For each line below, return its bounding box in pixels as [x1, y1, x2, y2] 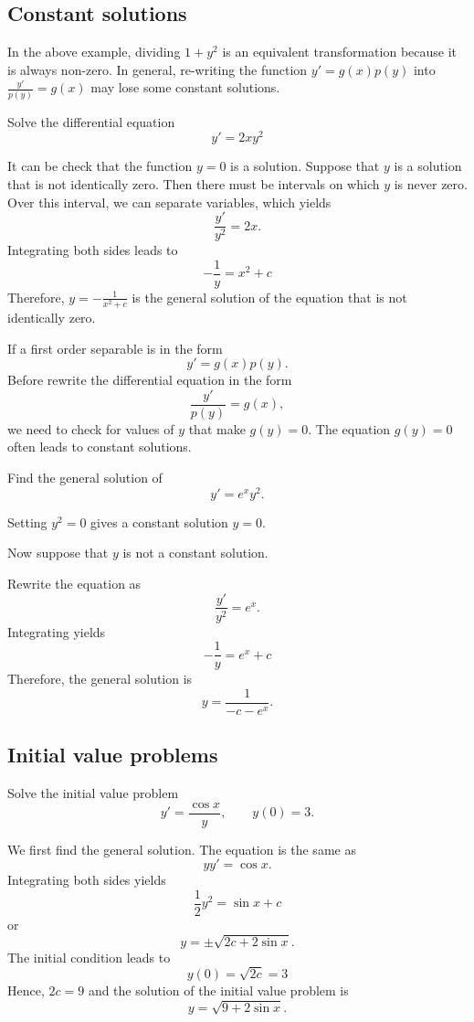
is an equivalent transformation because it [222, 42, 458, 61]
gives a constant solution [90, 512, 228, 531]
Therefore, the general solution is [7, 669, 193, 688]
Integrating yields [7, 622, 106, 641]
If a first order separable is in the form [7, 338, 223, 357]
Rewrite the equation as [7, 573, 142, 592]
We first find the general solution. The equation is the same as [7, 839, 356, 858]
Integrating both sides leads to [7, 240, 178, 260]
